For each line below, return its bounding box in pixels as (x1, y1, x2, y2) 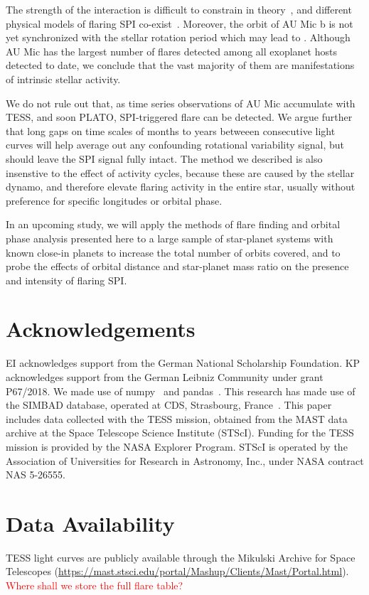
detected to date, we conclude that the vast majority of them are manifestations (6, 58, 355, 73)
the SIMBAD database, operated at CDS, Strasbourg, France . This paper (6, 397, 332, 412)
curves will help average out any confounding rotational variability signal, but (6, 137, 344, 152)
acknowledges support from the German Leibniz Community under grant (6, 370, 323, 384)
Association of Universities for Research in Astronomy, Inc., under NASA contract (6, 453, 364, 468)
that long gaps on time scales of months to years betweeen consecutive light (6, 123, 336, 138)
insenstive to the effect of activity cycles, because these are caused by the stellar (6, 165, 355, 180)
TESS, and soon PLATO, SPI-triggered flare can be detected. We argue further (6, 109, 353, 124)
